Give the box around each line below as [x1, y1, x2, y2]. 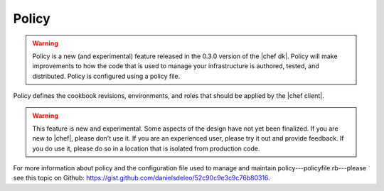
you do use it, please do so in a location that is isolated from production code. [32, 144, 260, 153]
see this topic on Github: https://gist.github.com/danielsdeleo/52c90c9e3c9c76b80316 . [13, 174, 270, 182]
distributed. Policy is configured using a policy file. [32, 72, 181, 80]
